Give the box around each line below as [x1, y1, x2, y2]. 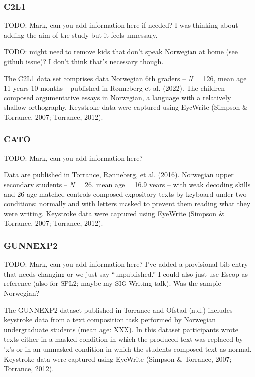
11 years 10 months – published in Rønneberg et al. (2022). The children [4, 83, 225, 93]
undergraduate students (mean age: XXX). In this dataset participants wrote [4, 324, 238, 334]
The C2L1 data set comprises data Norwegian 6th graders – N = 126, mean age [4, 73, 247, 83]
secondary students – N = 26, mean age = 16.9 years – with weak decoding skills [4, 179, 251, 189]
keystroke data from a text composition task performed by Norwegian [4, 314, 216, 325]
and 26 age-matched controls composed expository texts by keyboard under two [4, 188, 247, 199]
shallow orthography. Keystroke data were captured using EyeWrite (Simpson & [4, 102, 248, 112]
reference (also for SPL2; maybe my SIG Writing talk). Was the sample [4, 278, 221, 288]
